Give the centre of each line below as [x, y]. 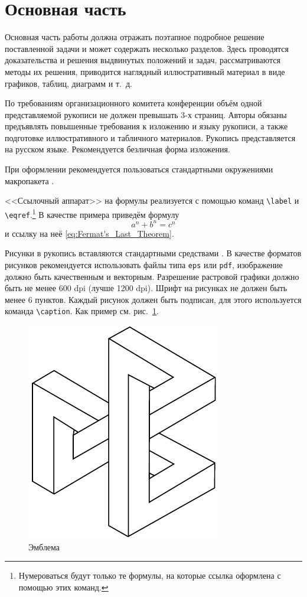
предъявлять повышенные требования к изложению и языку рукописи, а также [146, 126]
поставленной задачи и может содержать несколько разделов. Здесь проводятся [147, 48]
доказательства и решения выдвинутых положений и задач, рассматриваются [143, 60]
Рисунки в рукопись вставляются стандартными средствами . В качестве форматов [153, 253]
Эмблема [44, 547]
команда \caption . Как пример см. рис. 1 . [82, 311]
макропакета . [30, 180]
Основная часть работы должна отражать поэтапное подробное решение [135, 37]
